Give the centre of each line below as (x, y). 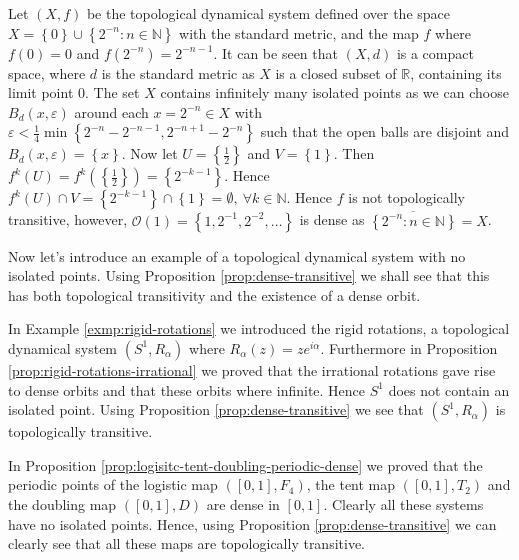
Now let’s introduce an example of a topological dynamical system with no (237, 255)
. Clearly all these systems (403, 503)
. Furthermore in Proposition (409, 347)
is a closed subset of (336, 72)
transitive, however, (68, 219)
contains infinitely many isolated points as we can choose (334, 92)
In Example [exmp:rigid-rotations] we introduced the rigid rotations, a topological (259, 328)
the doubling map (62, 503)
